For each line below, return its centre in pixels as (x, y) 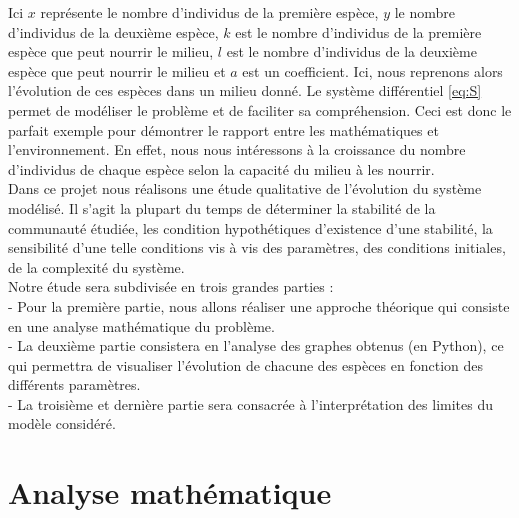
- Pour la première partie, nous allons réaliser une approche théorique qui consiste (259, 305)
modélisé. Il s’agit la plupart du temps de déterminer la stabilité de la (222, 207)
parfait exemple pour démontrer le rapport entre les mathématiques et (223, 129)
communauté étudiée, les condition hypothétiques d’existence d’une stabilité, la (250, 227)
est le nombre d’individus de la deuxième (351, 51)
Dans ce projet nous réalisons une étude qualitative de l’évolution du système (245, 188)
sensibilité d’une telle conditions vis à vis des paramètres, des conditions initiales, (257, 247)
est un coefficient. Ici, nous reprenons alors (372, 70)
